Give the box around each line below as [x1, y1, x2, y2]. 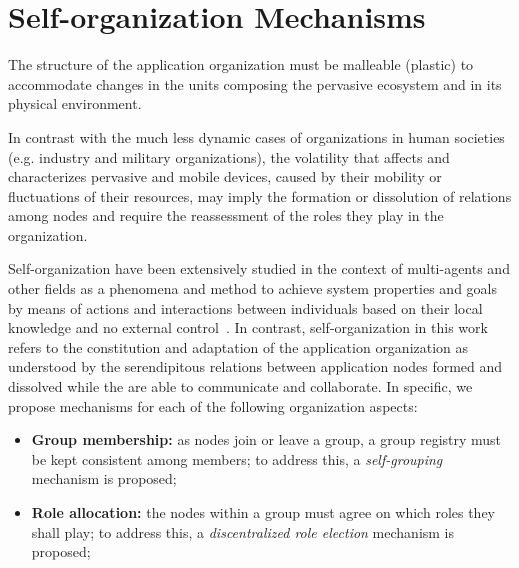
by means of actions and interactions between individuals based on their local [8, 297, 483, 318]
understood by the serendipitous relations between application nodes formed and [8, 356, 503, 377]
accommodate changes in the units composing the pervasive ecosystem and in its [8, 73, 502, 94]
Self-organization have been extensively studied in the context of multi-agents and [8, 258, 510, 279]
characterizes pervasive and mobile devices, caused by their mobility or [8, 166, 442, 187]
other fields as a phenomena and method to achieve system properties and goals [8, 278, 497, 299]
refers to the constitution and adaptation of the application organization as [8, 336, 469, 357]
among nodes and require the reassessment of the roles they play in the [8, 205, 444, 226]
